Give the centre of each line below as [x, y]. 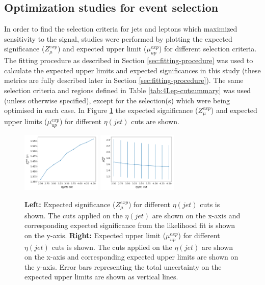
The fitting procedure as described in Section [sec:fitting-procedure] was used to [129, 60]
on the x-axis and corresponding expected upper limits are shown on [131, 257]
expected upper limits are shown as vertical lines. [101, 277]
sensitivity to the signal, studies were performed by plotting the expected [118, 38]
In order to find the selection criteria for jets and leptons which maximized [121, 29]
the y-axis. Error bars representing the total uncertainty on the [123, 266]
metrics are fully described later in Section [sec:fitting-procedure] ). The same [124, 80]
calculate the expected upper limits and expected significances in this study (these [132, 70]
